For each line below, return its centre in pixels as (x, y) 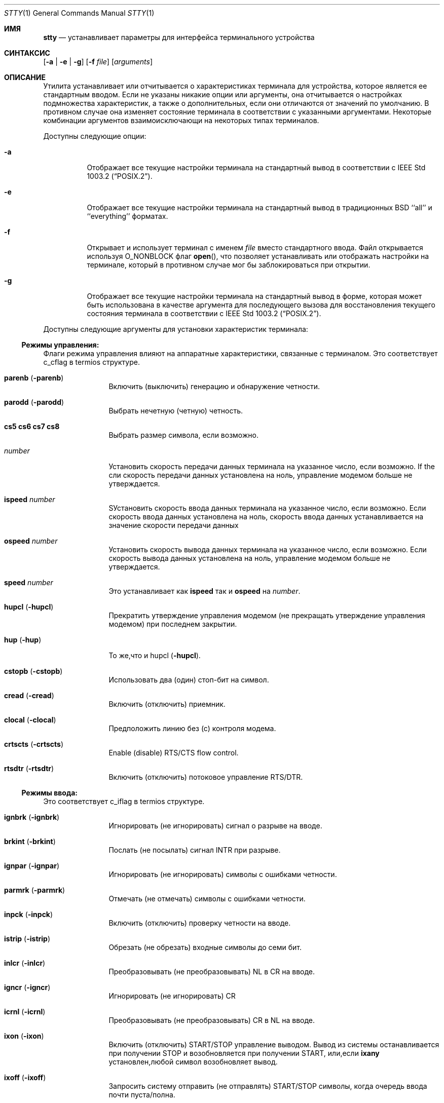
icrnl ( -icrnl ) (25, 1012)
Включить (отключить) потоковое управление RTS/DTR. (206, 777)
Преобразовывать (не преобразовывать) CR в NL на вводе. (212, 1020)
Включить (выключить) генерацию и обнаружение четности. (214, 386)
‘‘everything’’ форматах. (127, 216)
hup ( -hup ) (23, 640)
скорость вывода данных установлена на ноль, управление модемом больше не (250, 558)
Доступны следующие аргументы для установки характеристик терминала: (176, 329)
